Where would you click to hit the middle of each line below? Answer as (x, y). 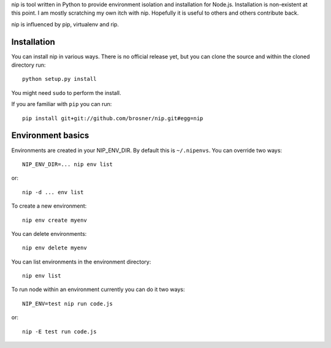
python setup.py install (59, 79)
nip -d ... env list (53, 192)
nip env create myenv (55, 220)
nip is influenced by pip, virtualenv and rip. (65, 24)
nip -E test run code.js (59, 331)
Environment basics (50, 136)
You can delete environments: (49, 233)
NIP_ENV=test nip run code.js (68, 304)
